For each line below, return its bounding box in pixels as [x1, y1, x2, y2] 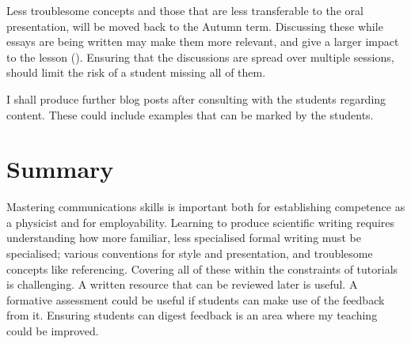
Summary [6, 153, 114, 185]
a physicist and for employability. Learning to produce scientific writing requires [6, 214, 394, 230]
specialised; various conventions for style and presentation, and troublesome [6, 245, 373, 262]
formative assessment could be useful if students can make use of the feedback [6, 291, 385, 308]
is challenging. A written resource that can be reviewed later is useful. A [6, 276, 358, 293]
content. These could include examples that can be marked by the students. [6, 106, 374, 123]
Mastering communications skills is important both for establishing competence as [6, 198, 405, 215]
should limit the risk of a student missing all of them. [6, 64, 266, 81]
